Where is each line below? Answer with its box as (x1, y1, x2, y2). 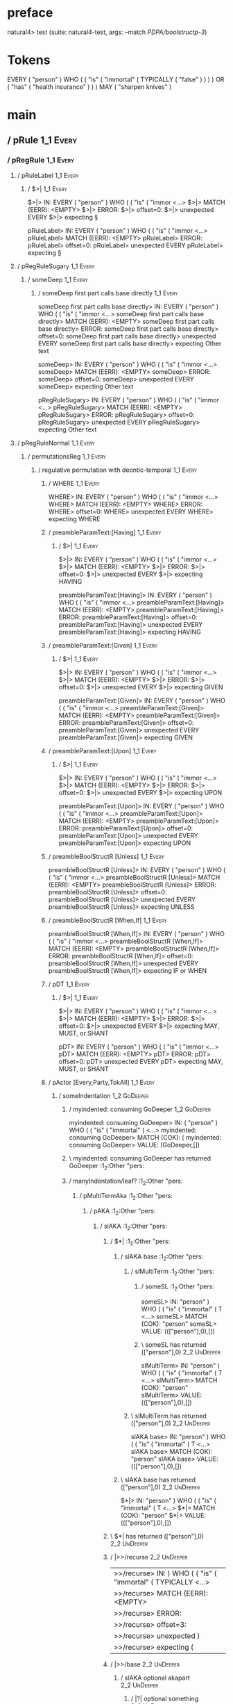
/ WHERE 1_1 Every (48, 479, 100, 487)
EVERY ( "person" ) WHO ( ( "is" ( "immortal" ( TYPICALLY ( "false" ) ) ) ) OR (7, 75, 225, 83)
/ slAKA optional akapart (120, 1673, 191, 1682)
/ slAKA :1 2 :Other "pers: (100, 1222, 168, 1231)
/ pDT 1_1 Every (48, 980, 90, 988)
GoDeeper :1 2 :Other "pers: (69, 1161, 144, 1172)
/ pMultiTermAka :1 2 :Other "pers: (79, 1192, 173, 1202)
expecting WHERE (48, 514, 101, 523)
